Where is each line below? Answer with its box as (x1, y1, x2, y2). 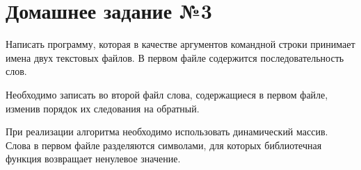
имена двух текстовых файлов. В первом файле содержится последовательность (6, 50, 344, 65)
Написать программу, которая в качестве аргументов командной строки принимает (6, 37, 355, 51)
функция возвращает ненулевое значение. (6, 151, 181, 166)
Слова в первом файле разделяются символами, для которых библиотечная (6, 137, 322, 152)
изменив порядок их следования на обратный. (6, 101, 200, 115)
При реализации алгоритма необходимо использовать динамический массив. (6, 124, 328, 139)
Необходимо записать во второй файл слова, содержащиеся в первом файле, (6, 87, 328, 101)
